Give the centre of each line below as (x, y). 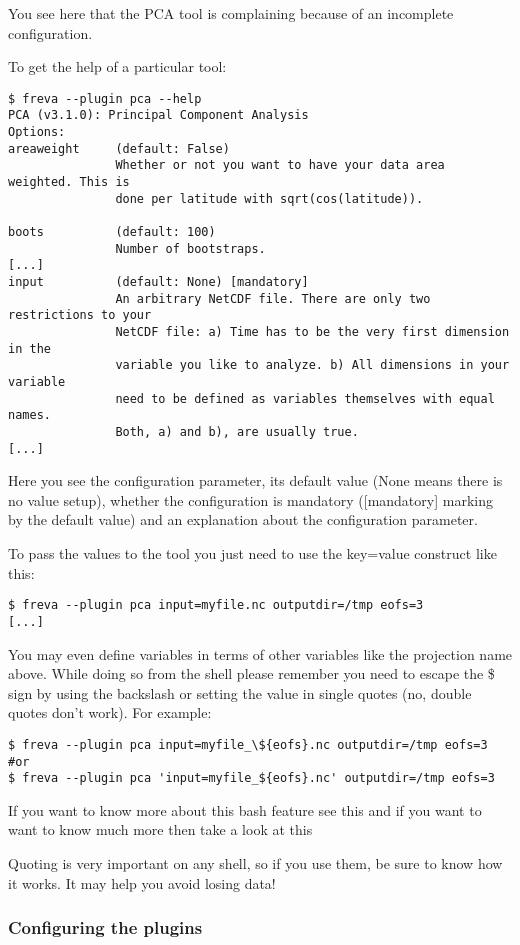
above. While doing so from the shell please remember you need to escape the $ (251, 673)
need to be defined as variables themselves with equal (305, 398)
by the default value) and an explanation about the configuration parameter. (243, 519)
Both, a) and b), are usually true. (237, 431)
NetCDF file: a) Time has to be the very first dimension (312, 331)
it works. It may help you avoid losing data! (142, 882)
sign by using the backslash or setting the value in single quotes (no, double (240, 692)
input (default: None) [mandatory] (158, 282)
